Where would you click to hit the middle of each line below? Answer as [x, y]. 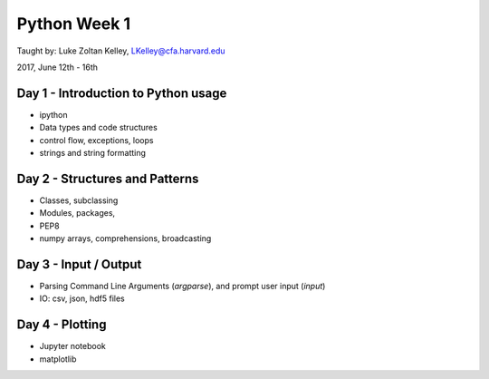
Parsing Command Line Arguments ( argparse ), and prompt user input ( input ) [182, 286]
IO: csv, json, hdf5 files [82, 298]
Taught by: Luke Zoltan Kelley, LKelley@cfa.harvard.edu [121, 51]
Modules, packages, [77, 213]
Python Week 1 [74, 24]
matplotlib [58, 359]
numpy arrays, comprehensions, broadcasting [125, 238]
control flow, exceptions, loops [96, 140]
